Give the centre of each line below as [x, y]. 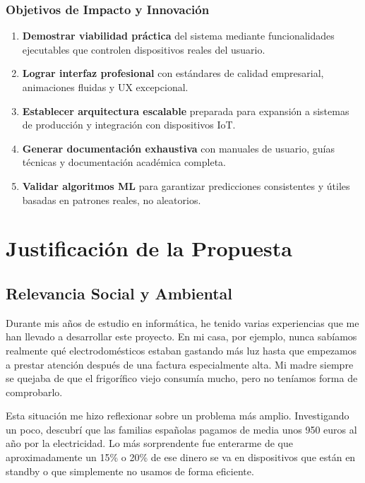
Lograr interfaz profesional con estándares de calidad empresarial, [173, 73]
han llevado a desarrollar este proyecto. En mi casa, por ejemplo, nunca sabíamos [181, 336]
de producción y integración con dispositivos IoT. [129, 125]
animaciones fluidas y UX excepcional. [105, 87]
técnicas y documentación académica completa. [124, 162]
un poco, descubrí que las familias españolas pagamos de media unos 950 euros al [181, 429]
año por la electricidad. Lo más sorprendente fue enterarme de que [149, 443]
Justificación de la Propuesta [149, 248]
